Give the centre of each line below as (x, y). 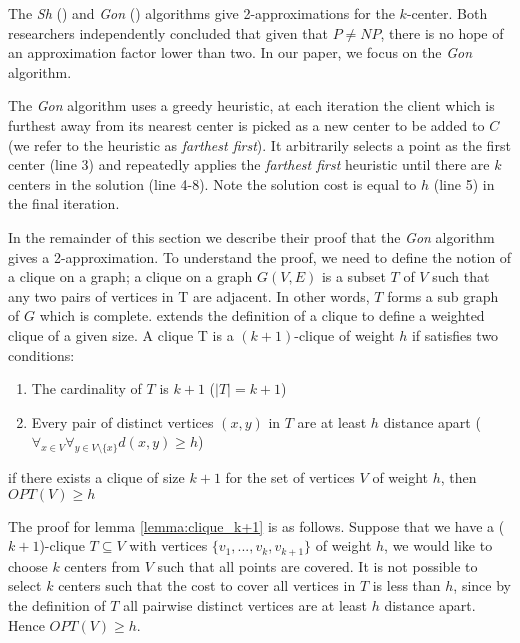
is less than (406, 585)
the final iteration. (64, 203)
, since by (482, 585)
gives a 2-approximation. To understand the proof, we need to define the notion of (260, 256)
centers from (102, 565)
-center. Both (447, 13)
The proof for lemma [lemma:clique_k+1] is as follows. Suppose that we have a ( (256, 525)
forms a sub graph (443, 295)
